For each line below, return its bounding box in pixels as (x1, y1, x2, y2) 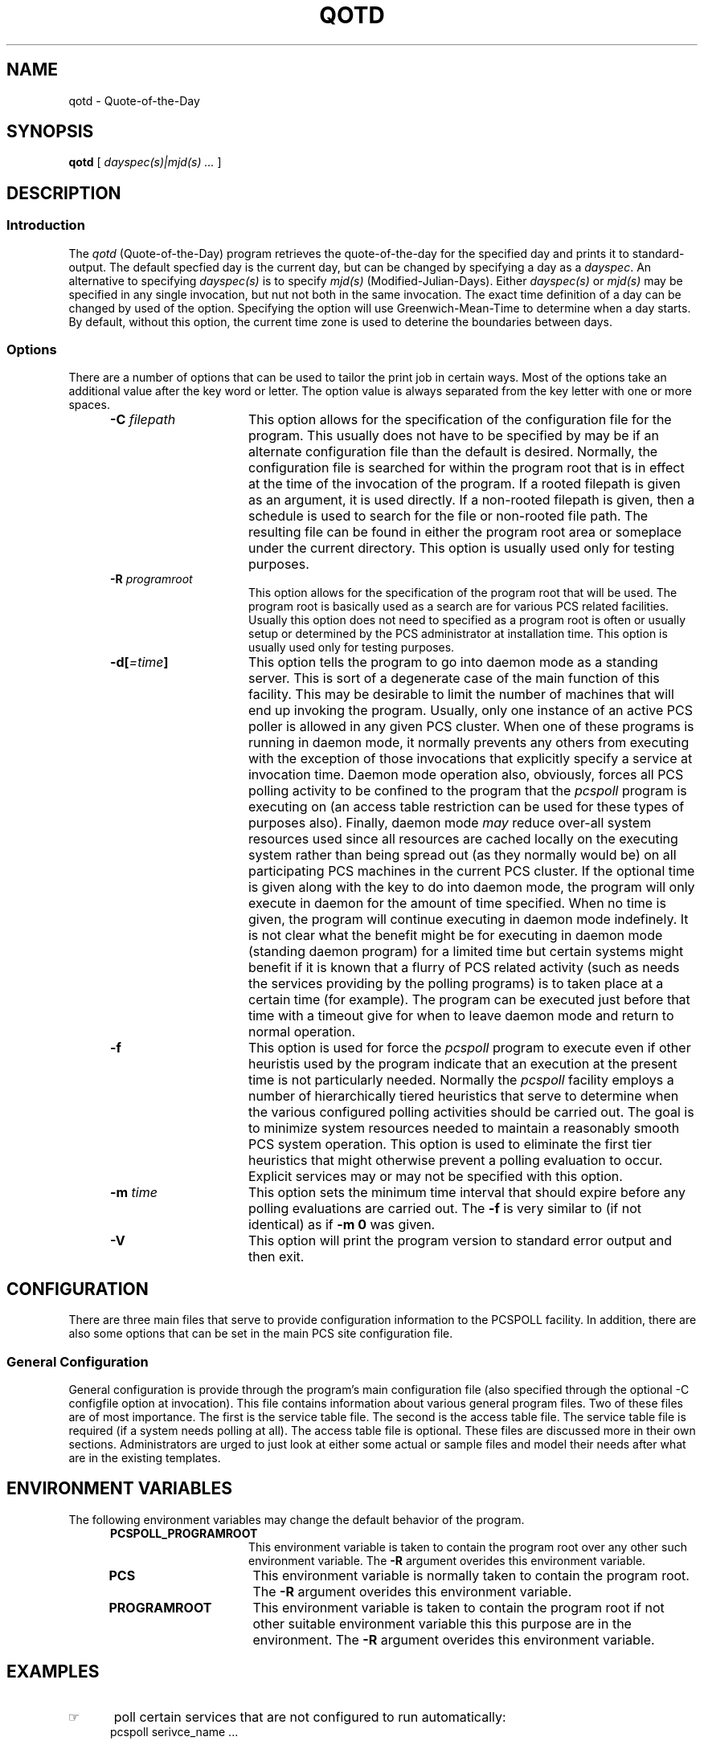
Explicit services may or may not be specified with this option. (248, 1168, 623, 1185)
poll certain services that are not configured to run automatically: (113, 1708, 506, 1725)
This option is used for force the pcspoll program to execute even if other (248, 1040, 691, 1056)
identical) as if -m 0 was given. (248, 1216, 436, 1233)
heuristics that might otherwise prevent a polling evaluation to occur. (248, 1152, 663, 1169)
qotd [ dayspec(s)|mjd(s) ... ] (68, 155, 222, 170)
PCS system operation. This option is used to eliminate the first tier (248, 1136, 652, 1153)
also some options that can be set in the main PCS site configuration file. (68, 1326, 453, 1341)
